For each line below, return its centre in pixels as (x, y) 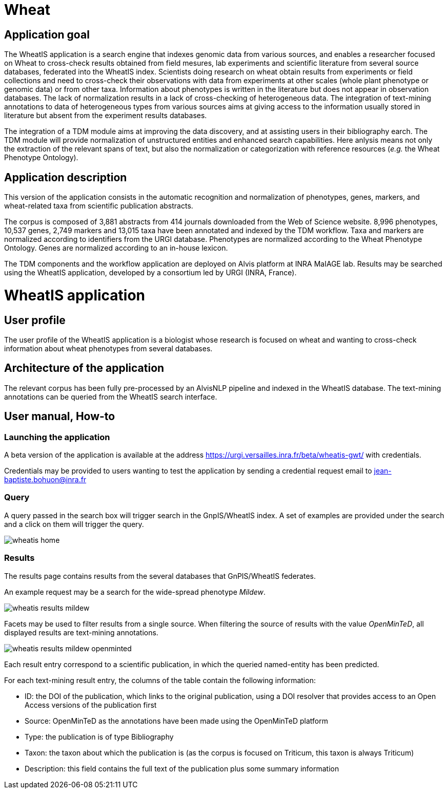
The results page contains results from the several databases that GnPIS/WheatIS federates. (160, 576)
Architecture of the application (84, 368)
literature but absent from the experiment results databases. (106, 116)
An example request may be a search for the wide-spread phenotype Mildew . (135, 592)
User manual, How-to (60, 417)
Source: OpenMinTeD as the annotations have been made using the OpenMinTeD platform (176, 721)
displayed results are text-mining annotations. (81, 632)
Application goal (47, 34)
